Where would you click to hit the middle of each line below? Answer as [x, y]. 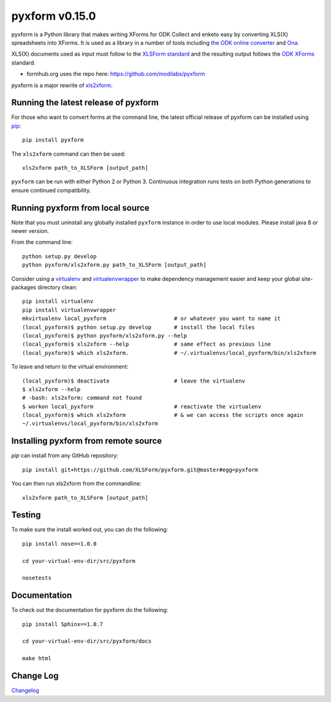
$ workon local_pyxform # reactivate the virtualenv [142, 406]
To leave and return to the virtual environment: [70, 367]
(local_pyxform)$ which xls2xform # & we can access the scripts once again [163, 415]
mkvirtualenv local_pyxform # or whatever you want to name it [152, 319]
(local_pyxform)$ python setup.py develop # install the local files [139, 327]
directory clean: [58, 287]
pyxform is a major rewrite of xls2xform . [62, 85]
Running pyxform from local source [80, 208]
